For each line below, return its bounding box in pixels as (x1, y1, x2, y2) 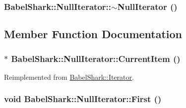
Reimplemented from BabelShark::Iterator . (4, 71, 134, 82)
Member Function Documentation (4, 26, 183, 42)
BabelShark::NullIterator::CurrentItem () (11, 52, 181, 64)
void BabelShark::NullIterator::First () (4, 93, 162, 105)
